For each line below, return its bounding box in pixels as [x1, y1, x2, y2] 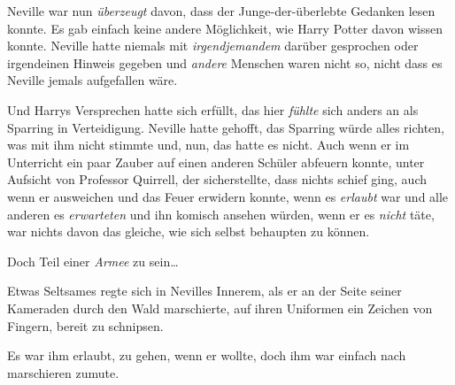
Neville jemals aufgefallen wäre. [7, 71, 178, 89]
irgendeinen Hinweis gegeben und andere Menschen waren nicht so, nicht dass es [7, 53, 443, 72]
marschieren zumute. [7, 363, 120, 381]
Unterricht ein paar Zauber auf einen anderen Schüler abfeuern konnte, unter [7, 152, 425, 171]
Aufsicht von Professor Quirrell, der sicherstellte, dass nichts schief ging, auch [7, 170, 427, 189]
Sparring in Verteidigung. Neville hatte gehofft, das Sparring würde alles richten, [7, 118, 444, 136]
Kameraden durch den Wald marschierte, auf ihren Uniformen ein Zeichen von [7, 298, 433, 317]
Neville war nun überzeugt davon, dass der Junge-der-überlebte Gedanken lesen [7, 2, 436, 19]
